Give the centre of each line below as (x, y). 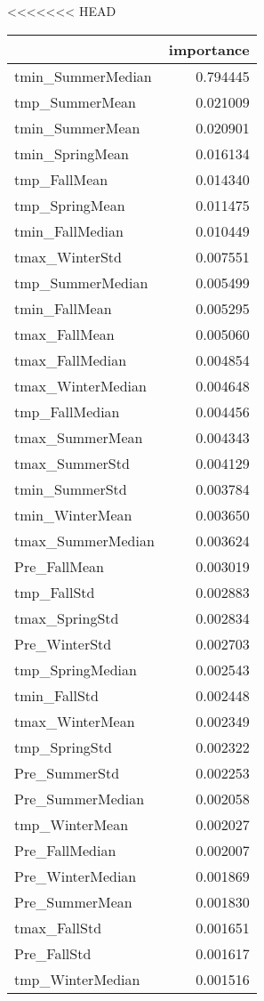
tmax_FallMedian (71, 359)
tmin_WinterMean (73, 514)
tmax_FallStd (58, 927)
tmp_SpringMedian (76, 669)
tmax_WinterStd (68, 256)
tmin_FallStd (56, 695)
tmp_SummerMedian (81, 282)
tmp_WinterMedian (77, 979)
